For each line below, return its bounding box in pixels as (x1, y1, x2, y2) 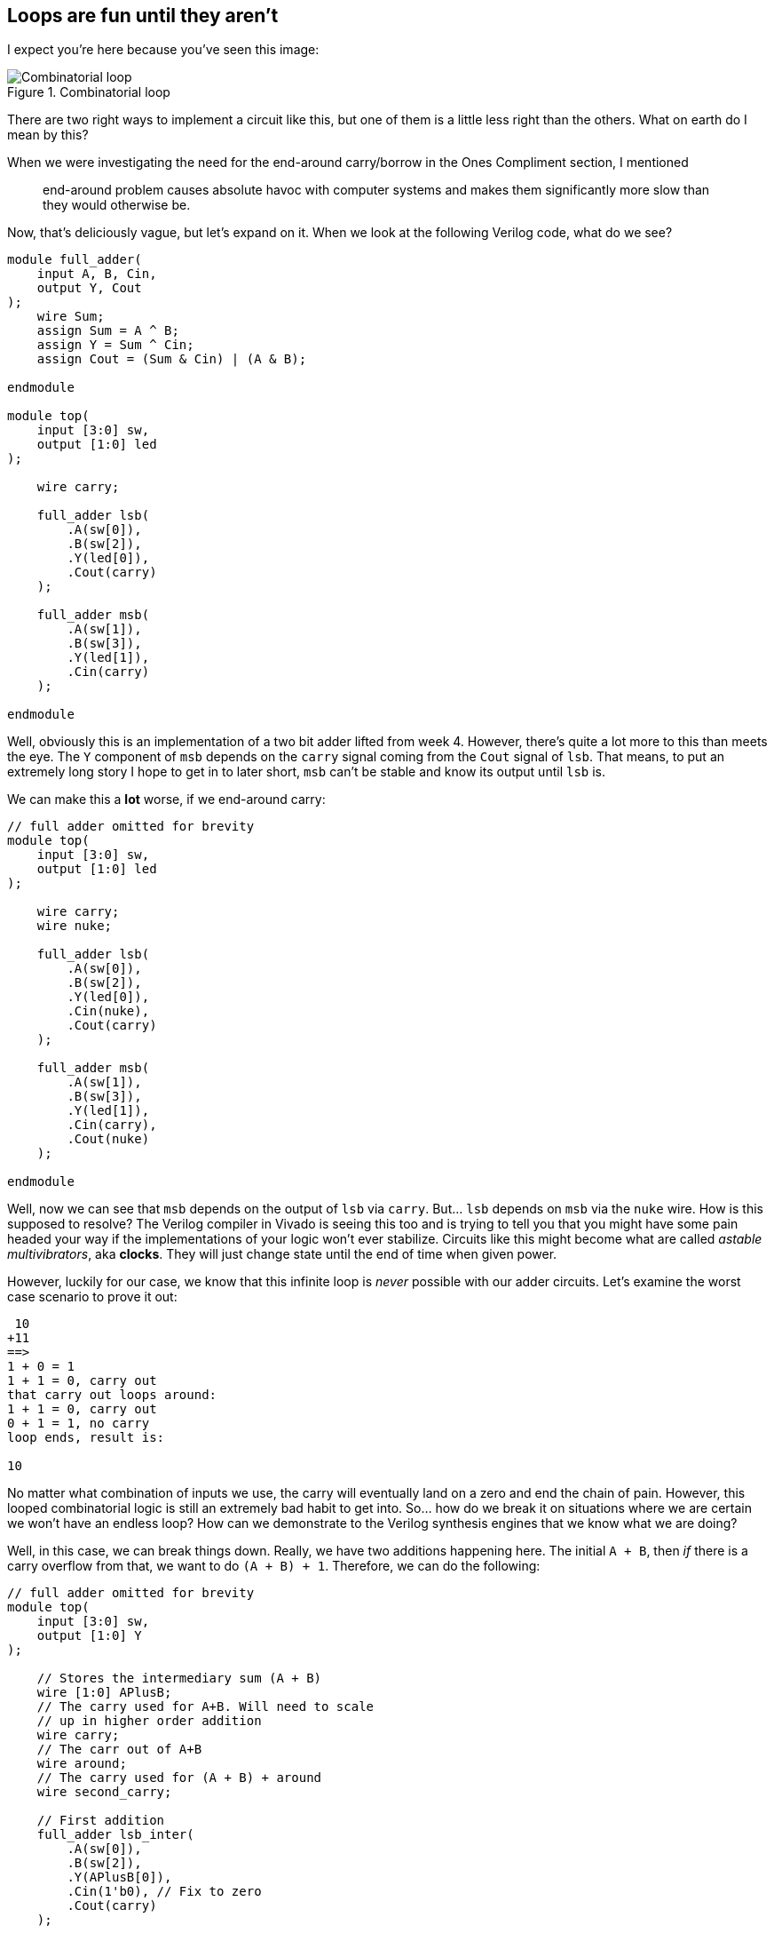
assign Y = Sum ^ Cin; (36, 338, 194, 353)
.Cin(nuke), (67, 1004, 150, 1019)
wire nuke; (36, 919, 113, 934)
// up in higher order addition (36, 1714, 262, 1729)
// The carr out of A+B (36, 1742, 202, 1757)
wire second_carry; (36, 1785, 172, 1800)
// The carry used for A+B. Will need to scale (36, 1699, 375, 1714)
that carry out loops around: (7, 1388, 217, 1403)
